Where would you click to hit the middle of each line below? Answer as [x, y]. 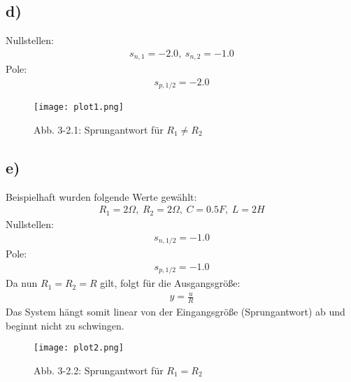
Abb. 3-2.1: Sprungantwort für [99, 130]
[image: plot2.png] [79, 348]
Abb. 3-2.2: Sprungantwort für [99, 370]
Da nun [22, 283]
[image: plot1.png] [79, 107]
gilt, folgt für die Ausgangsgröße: [170, 283]
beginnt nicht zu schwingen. [65, 325]
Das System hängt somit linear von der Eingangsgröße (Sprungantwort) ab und [175, 312]
